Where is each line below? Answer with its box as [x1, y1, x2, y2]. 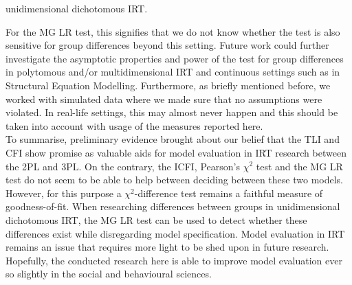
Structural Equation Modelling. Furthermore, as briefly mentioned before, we [5, 78, 331, 92]
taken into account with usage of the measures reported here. [5, 118, 263, 133]
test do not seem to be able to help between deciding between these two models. [5, 172, 343, 187]
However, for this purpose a [5, 185, 122, 200]
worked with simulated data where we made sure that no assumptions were [5, 91, 322, 106]
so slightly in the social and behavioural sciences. [5, 266, 212, 281]
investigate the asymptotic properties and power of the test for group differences [5, 51, 344, 65]
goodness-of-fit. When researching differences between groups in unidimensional [5, 199, 340, 214]
